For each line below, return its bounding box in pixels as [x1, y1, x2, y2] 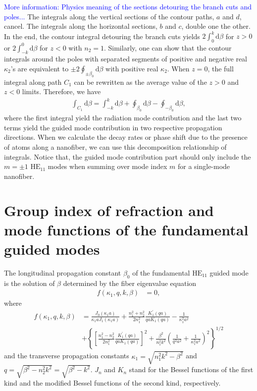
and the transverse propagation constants [4, 350, 129, 361]
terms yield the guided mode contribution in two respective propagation [4, 122, 222, 132]
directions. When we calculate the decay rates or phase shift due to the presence [4, 132, 248, 142]
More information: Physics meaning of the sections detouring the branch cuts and [4, 1, 252, 11]
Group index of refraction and [4, 200, 214, 220]
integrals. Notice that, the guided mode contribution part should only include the [4, 151, 251, 162]
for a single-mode [177, 161, 230, 171]
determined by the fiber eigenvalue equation [63, 278, 197, 288]
